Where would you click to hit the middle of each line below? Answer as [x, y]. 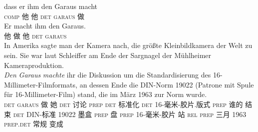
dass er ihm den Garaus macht [51, 6]
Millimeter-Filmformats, [41, 84]
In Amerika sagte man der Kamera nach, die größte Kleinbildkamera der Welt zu [128, 45]
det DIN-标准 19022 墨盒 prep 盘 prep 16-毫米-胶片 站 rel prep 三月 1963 [130, 114]
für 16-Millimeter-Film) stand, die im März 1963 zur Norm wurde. [106, 94]
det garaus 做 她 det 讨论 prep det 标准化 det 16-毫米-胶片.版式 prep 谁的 [124, 104]
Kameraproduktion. [34, 65]
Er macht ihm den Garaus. [45, 26]
